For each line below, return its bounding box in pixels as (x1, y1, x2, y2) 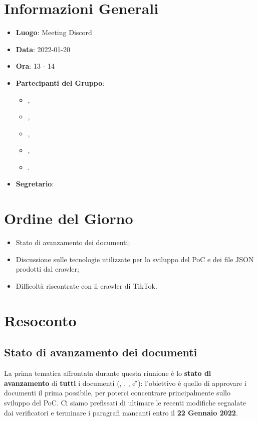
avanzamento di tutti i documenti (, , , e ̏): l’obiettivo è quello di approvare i (4, 377, 246, 388)
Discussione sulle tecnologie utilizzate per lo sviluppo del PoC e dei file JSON (16, 254, 254, 264)
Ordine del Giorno (4, 208, 133, 229)
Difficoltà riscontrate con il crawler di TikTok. (16, 280, 157, 291)
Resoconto (4, 310, 77, 330)
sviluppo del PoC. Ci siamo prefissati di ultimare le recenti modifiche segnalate (4, 397, 246, 407)
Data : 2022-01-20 (16, 44, 70, 54)
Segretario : (16, 178, 54, 189)
